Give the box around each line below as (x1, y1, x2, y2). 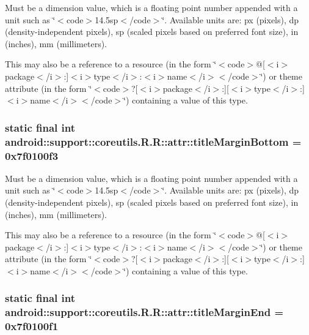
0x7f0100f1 (5, 318, 59, 334)
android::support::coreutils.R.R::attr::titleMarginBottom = (5, 134, 302, 149)
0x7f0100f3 (5, 148, 59, 163)
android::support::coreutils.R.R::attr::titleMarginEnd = (5, 304, 284, 320)
